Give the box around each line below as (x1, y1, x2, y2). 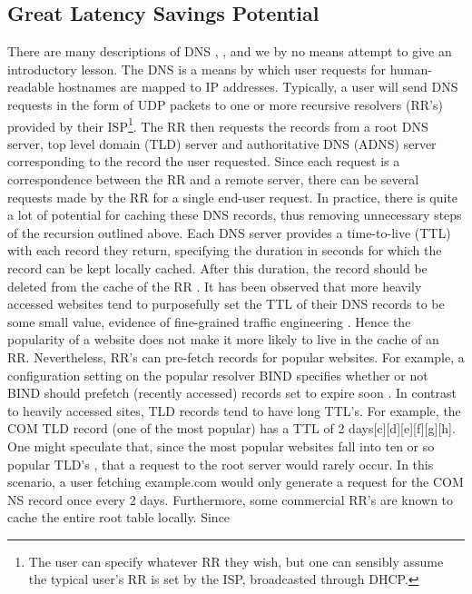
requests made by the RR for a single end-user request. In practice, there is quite (7, 187, 458, 206)
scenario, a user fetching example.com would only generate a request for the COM (7, 472, 464, 491)
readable (7, 77, 54, 96)
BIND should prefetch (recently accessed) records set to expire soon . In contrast (7, 383, 457, 402)
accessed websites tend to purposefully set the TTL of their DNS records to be (7, 294, 445, 313)
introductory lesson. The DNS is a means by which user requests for (7, 59, 387, 78)
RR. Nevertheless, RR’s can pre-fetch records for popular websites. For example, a (7, 347, 465, 366)
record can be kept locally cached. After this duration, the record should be (7, 258, 428, 277)
